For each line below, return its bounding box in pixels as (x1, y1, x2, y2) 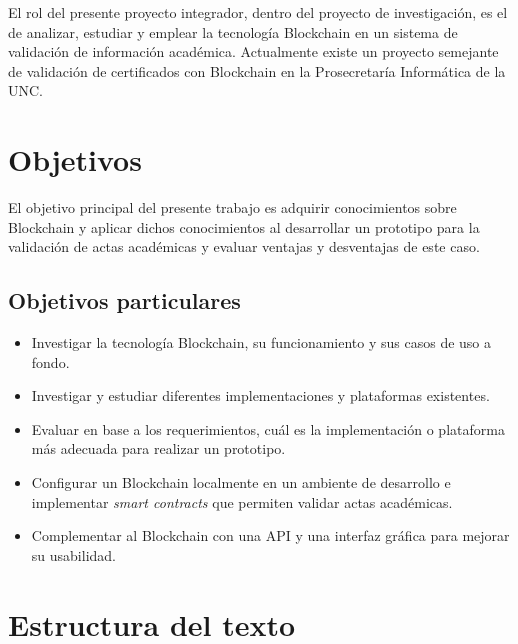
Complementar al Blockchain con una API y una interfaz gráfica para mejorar (31, 525, 510, 546)
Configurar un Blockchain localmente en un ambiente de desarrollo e (31, 472, 451, 493)
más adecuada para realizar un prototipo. (31, 438, 286, 459)
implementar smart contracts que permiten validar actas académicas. (31, 491, 453, 512)
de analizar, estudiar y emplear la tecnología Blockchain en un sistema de (8, 21, 458, 42)
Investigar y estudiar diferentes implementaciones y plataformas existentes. (31, 385, 490, 406)
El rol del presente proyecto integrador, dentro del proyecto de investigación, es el (8, 2, 508, 22)
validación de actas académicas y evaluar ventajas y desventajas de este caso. (8, 236, 480, 257)
